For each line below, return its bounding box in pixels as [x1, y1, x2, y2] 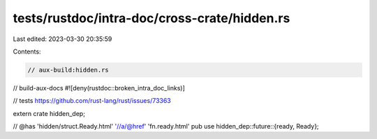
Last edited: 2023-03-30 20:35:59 [13, 35, 112, 43]
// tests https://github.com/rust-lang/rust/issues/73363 [13, 97, 171, 105]
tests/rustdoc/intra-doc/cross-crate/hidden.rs [13, 10, 290, 26]
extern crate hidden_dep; [13, 109, 85, 117]
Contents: [13, 47, 41, 56]
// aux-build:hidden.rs [27, 66, 110, 74]
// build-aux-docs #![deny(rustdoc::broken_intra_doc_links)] [13, 83, 185, 92]
